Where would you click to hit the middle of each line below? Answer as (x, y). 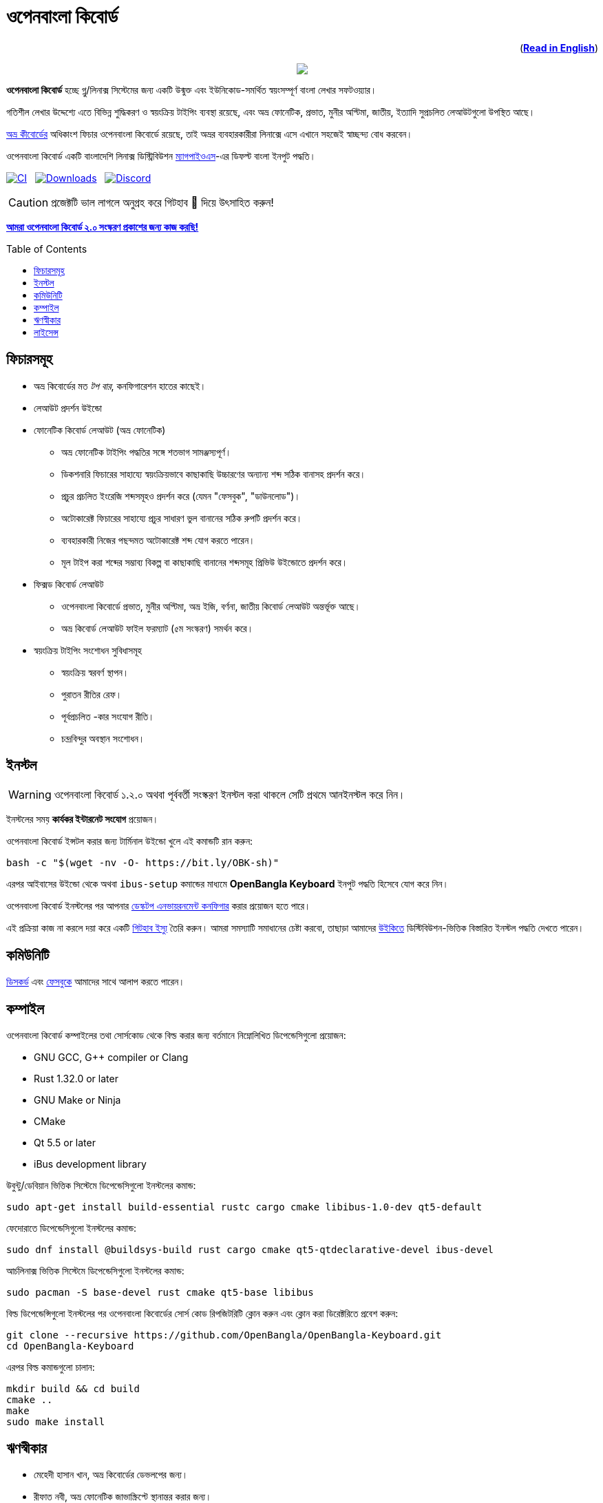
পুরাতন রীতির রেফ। (92, 694)
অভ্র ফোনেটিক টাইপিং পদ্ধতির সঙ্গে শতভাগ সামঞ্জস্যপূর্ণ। (147, 452)
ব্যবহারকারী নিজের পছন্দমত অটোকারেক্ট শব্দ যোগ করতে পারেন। (158, 540)
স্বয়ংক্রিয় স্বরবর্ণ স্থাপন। (95, 672)
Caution (29, 202)
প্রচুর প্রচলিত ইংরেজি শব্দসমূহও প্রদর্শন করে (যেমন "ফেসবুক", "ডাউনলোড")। (181, 496)
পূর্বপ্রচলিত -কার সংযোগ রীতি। (108, 716)
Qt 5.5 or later (65, 1143)
